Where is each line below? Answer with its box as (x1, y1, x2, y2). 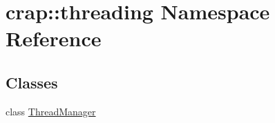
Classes (6, 71, 58, 93)
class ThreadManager (6, 104, 96, 118)
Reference (6, 24, 102, 53)
